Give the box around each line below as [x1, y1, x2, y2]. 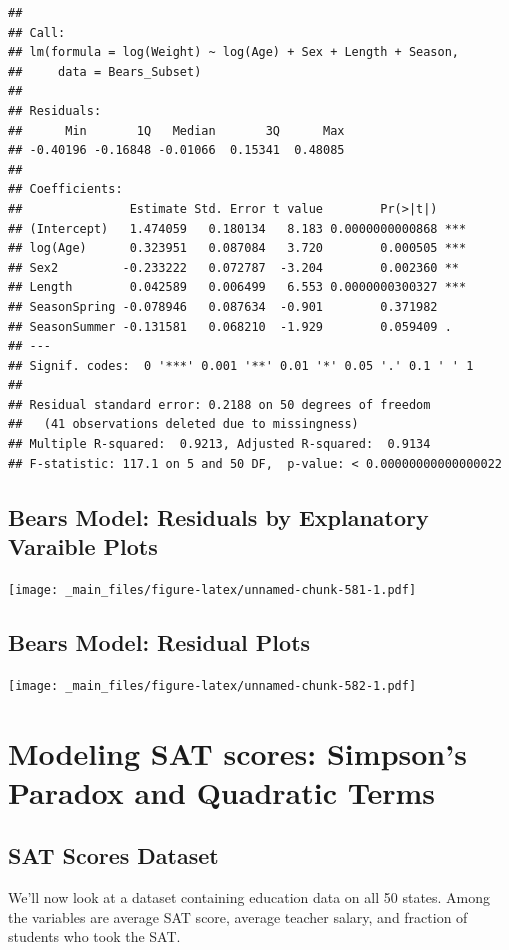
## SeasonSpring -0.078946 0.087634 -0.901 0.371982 [8, 299, 438, 314]
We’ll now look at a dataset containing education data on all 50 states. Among [8, 887, 491, 908]
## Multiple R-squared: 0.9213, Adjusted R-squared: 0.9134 [8, 437, 431, 452]
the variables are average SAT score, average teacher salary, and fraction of [8, 906, 468, 927]
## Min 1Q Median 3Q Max [8, 123, 345, 138]
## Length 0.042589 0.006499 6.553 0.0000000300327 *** [8, 280, 467, 295]
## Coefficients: [8, 182, 123, 197]
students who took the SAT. [8, 926, 181, 947]
